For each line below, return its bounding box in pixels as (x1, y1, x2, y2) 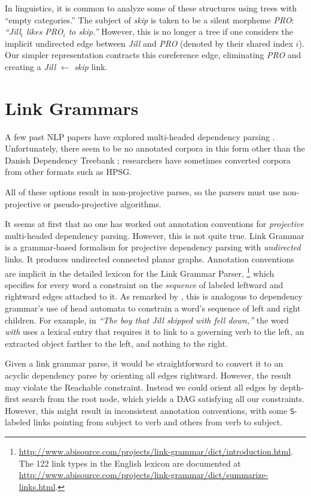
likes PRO (26, 25, 63, 38)
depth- (280, 380, 304, 393)
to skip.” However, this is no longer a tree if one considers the (68, 25, 294, 38)
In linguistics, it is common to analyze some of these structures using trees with (5, 2, 297, 14)
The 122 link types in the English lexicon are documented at (19, 456, 241, 469)
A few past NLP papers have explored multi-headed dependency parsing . (5, 130, 275, 143)
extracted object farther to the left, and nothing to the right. (5, 337, 228, 349)
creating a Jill (5, 60, 56, 72)
